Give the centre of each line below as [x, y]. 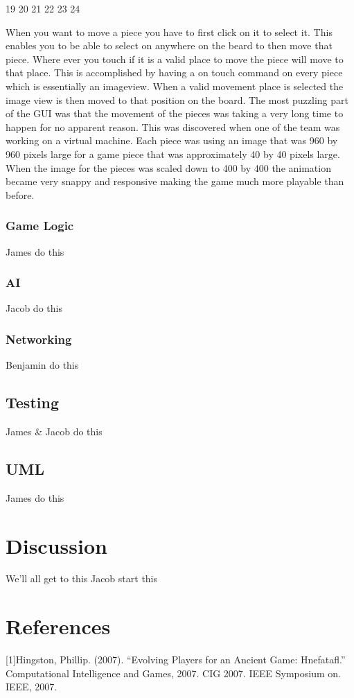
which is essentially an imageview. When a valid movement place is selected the [175, 86]
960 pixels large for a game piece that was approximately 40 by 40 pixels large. [173, 154]
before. [20, 194]
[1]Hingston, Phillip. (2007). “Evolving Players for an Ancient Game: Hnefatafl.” [176, 660]
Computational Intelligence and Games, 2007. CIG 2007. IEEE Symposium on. [173, 673]
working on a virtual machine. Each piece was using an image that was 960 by [172, 140]
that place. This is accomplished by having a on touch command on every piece [174, 72]
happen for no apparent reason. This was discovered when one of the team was [173, 126]
